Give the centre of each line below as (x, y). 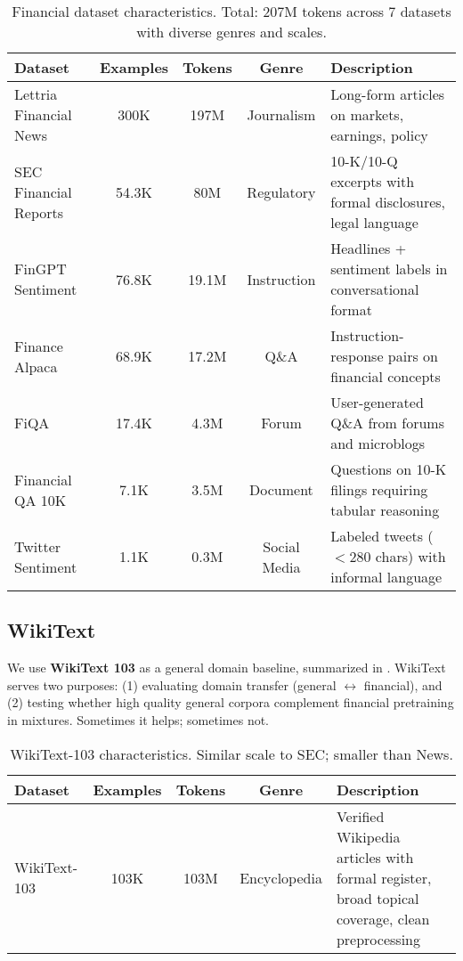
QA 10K (41, 500)
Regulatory (281, 191)
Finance (39, 346)
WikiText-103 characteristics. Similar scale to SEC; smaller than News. (231, 753)
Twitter (38, 546)
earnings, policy (379, 135)
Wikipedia (368, 836)
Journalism (281, 114)
